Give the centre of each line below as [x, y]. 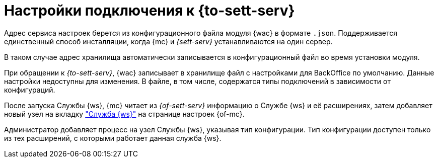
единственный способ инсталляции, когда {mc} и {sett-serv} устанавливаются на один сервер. [168, 41]
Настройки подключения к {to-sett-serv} [150, 11]
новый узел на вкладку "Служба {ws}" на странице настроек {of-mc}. [124, 114]
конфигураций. [30, 90]
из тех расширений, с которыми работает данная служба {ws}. [113, 138]
